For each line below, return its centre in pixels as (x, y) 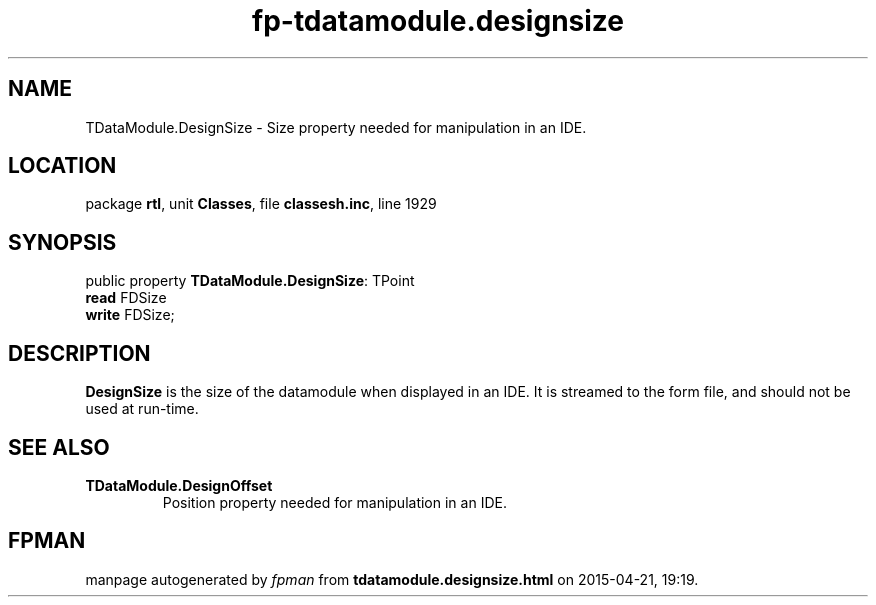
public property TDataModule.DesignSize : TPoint (250, 281)
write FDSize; (130, 315)
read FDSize (126, 298)
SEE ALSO (59, 447)
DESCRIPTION (79, 353)
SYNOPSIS (62, 242)
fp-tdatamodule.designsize (438, 21)
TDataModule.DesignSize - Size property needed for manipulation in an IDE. (336, 127)
